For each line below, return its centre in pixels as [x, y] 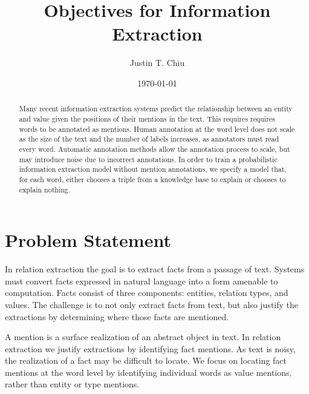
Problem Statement [88, 240]
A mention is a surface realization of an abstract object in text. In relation [143, 337]
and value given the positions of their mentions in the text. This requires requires [147, 118]
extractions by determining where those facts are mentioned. [117, 316]
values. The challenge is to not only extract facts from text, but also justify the [152, 304]
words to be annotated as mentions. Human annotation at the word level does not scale [157, 129]
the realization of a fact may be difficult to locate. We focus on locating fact [146, 360]
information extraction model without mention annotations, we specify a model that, [153, 169]
